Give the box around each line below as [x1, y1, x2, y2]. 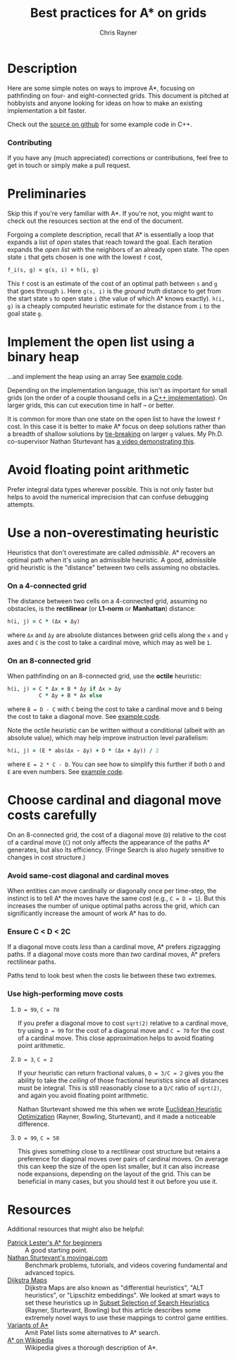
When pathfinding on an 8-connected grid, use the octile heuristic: [7, 672, 202, 680]
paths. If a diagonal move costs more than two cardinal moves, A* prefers [7, 950, 221, 959]
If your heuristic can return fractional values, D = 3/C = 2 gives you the [17, 1068, 224, 1077]
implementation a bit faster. [7, 106, 87, 114]
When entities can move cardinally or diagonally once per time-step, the [7, 886, 217, 895]
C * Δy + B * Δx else [38, 691, 102, 699]
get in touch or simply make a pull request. [7, 161, 131, 169]
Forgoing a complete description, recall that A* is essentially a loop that [7, 230, 214, 238]
